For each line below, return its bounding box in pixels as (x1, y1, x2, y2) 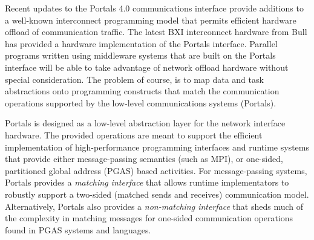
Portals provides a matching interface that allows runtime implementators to (5, 176, 289, 189)
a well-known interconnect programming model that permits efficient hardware (5, 13, 296, 26)
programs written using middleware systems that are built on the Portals (5, 49, 276, 62)
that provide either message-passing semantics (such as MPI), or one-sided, (5, 152, 283, 165)
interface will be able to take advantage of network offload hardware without (5, 60, 289, 73)
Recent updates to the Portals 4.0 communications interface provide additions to (5, 2, 304, 14)
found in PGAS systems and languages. (5, 223, 151, 236)
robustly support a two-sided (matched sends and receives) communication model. (5, 187, 309, 200)
